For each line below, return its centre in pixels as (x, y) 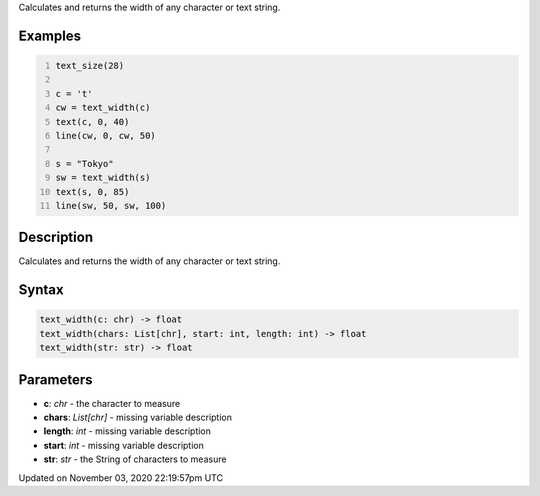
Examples (50, 35)
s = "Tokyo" (84, 163)
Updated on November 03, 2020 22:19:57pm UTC (121, 477)
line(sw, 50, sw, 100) (111, 205)
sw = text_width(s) (103, 178)
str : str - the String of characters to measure (135, 459)
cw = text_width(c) (103, 108)
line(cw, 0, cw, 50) (106, 135)
